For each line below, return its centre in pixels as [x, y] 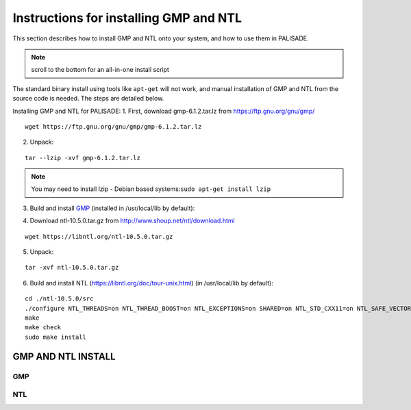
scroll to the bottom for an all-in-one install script [100, 70]
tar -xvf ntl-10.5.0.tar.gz [72, 268]
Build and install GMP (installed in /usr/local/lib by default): [112, 208]
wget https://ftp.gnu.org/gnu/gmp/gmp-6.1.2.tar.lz [113, 126]
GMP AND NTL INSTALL [64, 356]
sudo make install [56, 337]
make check [43, 328]
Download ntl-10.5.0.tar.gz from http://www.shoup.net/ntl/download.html [133, 221]
